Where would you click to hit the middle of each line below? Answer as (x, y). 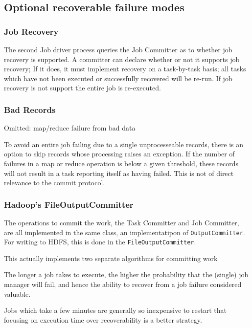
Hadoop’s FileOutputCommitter (69, 204)
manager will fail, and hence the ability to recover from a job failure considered (123, 284)
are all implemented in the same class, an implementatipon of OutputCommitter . (125, 232)
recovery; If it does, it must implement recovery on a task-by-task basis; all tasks (125, 69)
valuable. (17, 294)
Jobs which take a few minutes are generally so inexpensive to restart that (115, 310)
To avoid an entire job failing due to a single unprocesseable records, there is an (124, 144)
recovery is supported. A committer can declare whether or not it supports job (122, 59)
